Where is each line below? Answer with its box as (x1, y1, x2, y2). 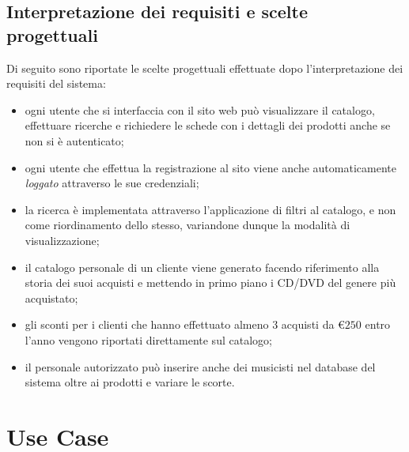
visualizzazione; (25, 232, 100, 248)
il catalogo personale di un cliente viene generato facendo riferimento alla (25, 258, 380, 275)
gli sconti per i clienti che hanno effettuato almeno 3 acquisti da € (25, 316, 345, 333)
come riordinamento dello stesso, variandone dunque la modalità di (25, 217, 350, 233)
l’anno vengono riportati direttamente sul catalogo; (25, 331, 272, 348)
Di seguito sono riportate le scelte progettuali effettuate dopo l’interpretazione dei (6, 59, 403, 76)
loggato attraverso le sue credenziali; (25, 175, 199, 191)
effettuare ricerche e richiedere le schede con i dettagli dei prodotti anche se (25, 117, 391, 134)
